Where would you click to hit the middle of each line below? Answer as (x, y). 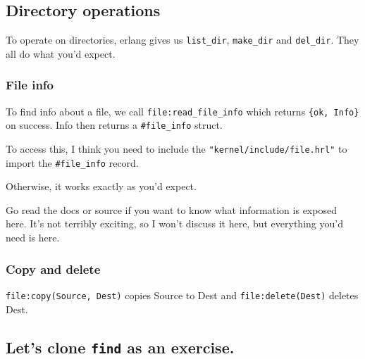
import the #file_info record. (72, 162)
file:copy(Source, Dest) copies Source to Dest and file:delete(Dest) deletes (182, 295)
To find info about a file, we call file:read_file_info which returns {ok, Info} (182, 111)
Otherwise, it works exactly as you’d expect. (101, 186)
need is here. (33, 238)
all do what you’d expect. (61, 53)
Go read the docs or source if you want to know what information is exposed (171, 209)
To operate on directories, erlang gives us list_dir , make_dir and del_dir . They (182, 40)
